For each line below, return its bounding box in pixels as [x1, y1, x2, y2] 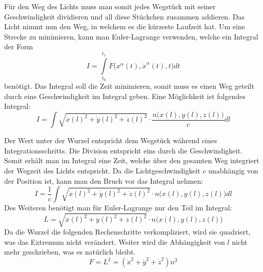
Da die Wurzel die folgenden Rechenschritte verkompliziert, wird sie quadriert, [4, 226, 251, 237]
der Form [4, 41, 33, 52]
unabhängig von [208, 165, 258, 176]
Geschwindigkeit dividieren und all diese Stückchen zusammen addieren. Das [4, 11, 245, 22]
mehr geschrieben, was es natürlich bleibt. [4, 246, 136, 257]
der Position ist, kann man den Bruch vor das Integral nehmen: [4, 175, 204, 186]
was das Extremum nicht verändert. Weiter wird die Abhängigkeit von [4, 236, 225, 247]
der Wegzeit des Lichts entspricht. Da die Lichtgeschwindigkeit [4, 165, 200, 176]
